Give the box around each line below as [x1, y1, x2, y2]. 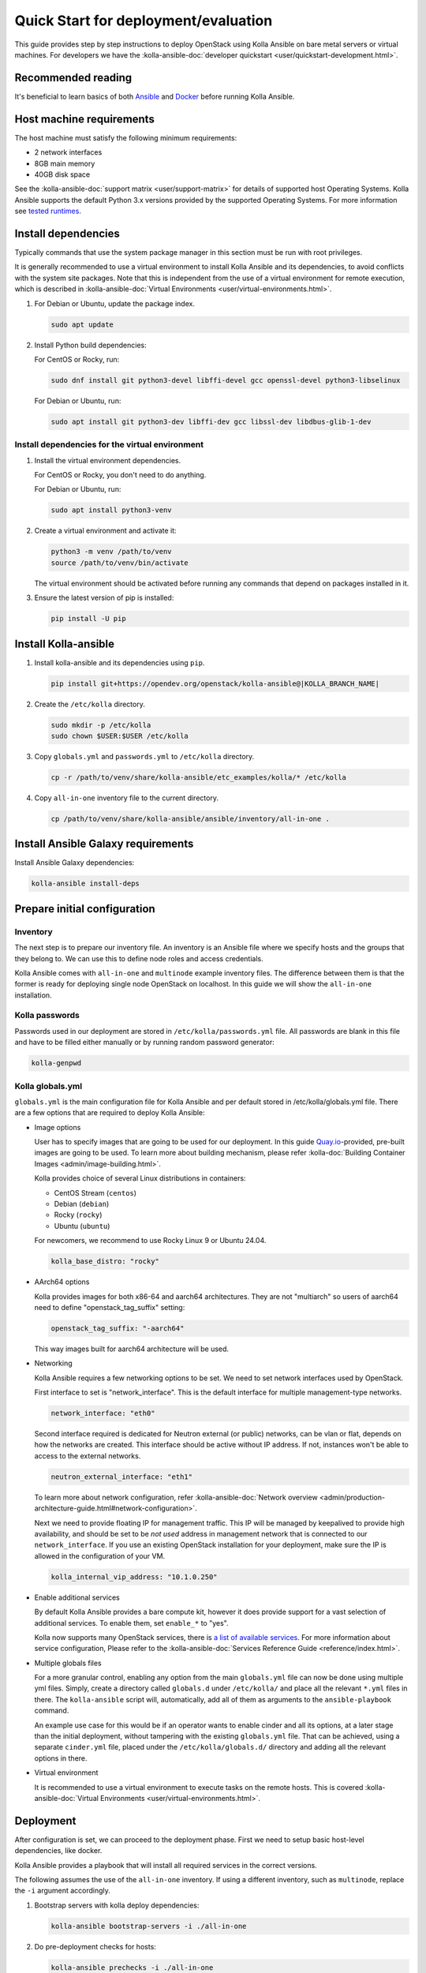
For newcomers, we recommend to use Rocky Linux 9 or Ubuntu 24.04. [34, 1236, 267, 1245]
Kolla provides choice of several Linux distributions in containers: [34, 1174, 246, 1183]
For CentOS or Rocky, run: [34, 354, 120, 364]
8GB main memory [34, 159, 95, 168]
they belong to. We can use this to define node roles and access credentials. [14, 953, 263, 963]
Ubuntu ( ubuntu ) [54, 1221, 110, 1230]
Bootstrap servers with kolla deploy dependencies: [34, 1900, 200, 1910]
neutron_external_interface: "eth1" [50, 1472, 193, 1481]
